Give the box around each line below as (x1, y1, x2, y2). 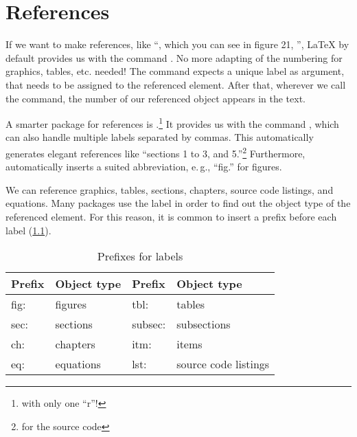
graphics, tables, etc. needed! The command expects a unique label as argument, (5, 64, 345, 78)
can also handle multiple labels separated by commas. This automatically (5, 130, 314, 144)
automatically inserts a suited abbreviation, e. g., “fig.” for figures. (5, 159, 282, 174)
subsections (176, 316, 231, 333)
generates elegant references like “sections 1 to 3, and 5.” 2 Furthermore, (5, 144, 306, 160)
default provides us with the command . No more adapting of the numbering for (5, 50, 343, 65)
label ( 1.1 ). (5, 223, 51, 237)
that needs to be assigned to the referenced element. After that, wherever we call (5, 77, 346, 91)
